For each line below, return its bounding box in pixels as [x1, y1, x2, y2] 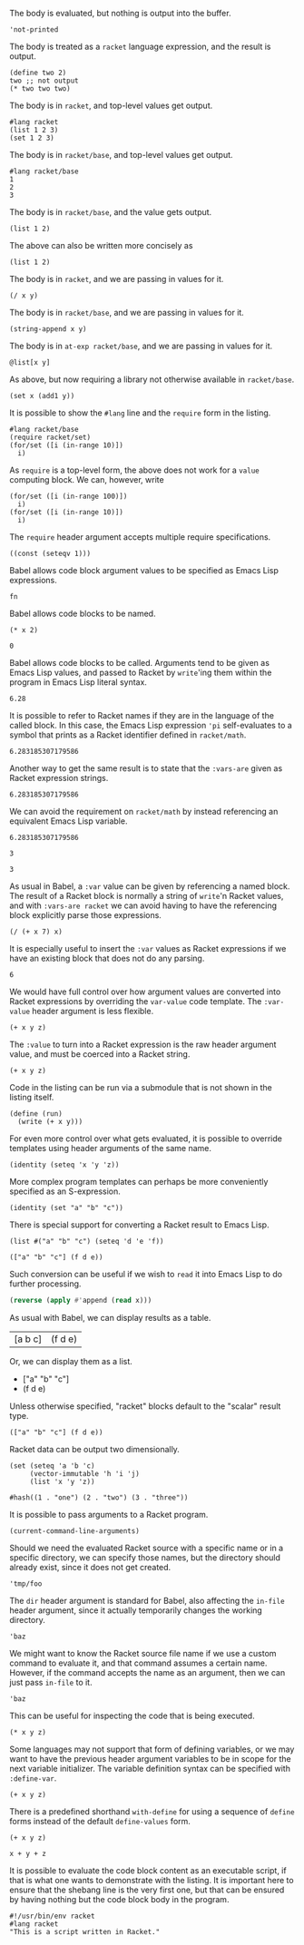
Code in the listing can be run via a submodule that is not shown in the [9, 1082, 272, 1092]
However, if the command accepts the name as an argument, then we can [9, 1666, 286, 1677]
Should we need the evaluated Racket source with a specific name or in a [9, 1542, 284, 1553]
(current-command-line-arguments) [9, 1526, 141, 1536]
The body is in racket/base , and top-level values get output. [9, 150, 233, 160]
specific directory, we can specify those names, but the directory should [9, 1551, 281, 1563]
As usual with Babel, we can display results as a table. [9, 1312, 211, 1323]
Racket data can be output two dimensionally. [9, 1443, 180, 1454]
